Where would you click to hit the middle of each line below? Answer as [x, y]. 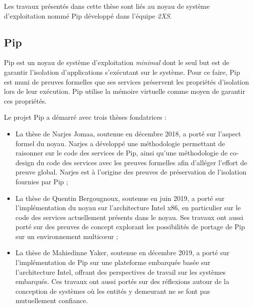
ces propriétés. [25, 100]
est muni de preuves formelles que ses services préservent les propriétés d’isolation [126, 81]
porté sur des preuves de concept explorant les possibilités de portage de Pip [130, 227]
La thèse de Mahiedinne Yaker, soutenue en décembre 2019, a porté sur [122, 252]
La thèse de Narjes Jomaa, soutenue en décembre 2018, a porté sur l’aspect [128, 133]
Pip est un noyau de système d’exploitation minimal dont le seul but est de [117, 62]
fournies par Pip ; [42, 181]
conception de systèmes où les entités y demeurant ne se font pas [113, 291]
